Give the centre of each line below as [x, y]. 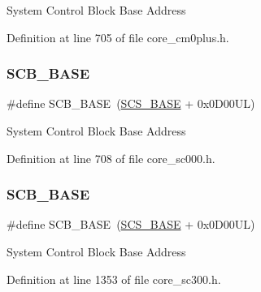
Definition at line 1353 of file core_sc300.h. [114, 279]
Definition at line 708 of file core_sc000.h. [111, 158]
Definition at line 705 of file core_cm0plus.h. [118, 37]
